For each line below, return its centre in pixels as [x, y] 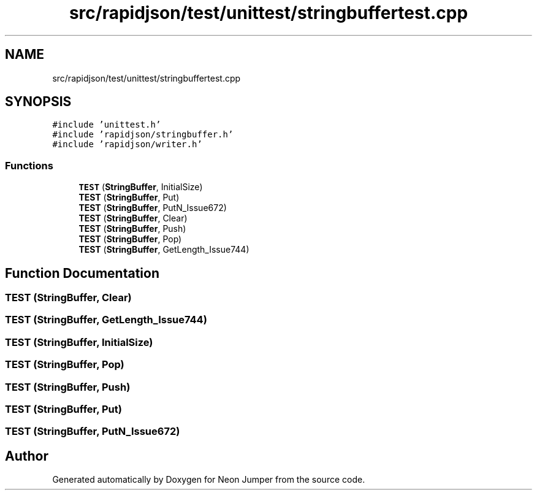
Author [27, 456]
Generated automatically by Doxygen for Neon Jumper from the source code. [209, 480]
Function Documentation [82, 273]
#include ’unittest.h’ [107, 125]
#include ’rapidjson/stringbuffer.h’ [143, 135]
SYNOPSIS [38, 102]
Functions [29, 165]
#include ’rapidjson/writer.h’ [127, 144]
